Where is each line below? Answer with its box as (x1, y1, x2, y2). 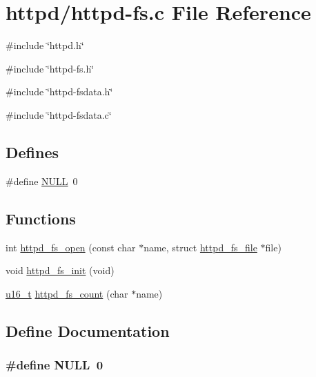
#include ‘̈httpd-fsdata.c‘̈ (6, 107, 112, 122)
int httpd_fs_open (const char (6, 240, 136, 254)
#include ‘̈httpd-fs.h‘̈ (6, 61, 95, 75)
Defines (6, 141, 59, 162)
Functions (6, 207, 76, 229)
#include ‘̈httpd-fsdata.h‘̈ (6, 84, 113, 99)
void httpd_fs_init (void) (6, 263, 115, 278)
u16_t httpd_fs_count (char (6, 286, 128, 300)
